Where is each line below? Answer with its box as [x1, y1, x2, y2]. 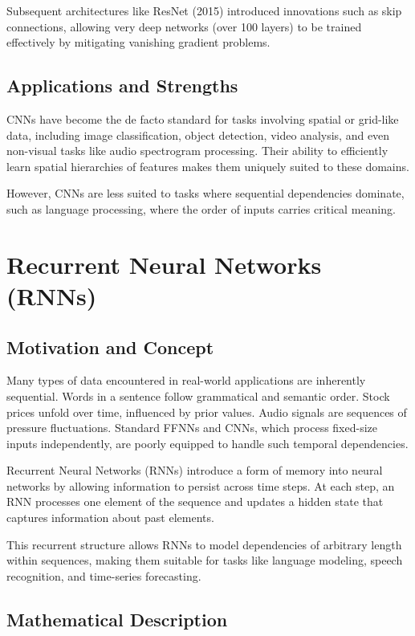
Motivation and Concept [6, 334, 214, 359]
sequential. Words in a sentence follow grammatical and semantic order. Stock [6, 387, 390, 404]
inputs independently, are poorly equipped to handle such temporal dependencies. [6, 434, 409, 451]
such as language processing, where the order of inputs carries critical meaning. [6, 200, 396, 217]
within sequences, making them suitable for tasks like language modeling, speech [6, 552, 403, 569]
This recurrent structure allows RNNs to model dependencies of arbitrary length [6, 536, 402, 552]
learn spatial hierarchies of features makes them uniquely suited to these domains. [6, 157, 409, 174]
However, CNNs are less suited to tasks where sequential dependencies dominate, [6, 185, 405, 202]
